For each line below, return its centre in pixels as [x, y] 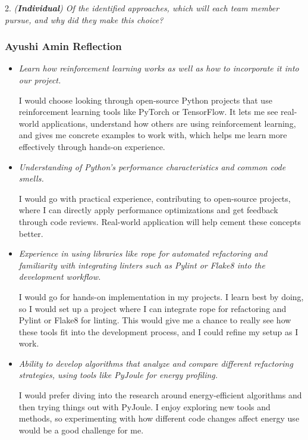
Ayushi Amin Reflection [63, 46]
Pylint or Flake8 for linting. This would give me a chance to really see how [155, 320]
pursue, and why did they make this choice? [84, 19]
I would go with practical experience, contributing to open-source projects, [155, 198]
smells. [31, 178]
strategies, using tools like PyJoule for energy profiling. [118, 375]
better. [31, 233]
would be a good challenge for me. [81, 430]
